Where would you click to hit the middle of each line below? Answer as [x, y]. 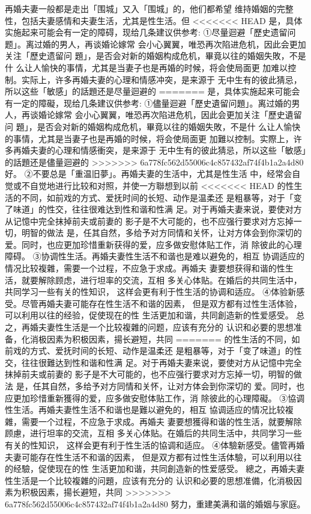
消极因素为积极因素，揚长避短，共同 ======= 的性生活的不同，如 [165, 339]
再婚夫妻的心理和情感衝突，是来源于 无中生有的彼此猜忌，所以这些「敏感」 [159, 150]
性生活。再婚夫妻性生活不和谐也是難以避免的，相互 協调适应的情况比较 [145, 410]
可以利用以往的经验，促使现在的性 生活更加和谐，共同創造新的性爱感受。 [149, 315]
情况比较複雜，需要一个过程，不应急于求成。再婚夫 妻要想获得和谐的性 [145, 268]
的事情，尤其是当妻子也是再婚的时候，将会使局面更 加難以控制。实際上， [149, 138]
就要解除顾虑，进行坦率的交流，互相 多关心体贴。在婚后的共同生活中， [162, 280]
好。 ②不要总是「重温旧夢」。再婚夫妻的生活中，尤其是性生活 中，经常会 [149, 174]
